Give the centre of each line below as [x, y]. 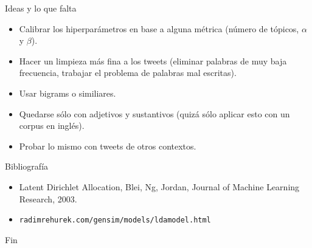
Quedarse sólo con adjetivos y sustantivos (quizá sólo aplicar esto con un [154, 113]
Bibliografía [27, 166]
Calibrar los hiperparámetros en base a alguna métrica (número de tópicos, [159, 28]
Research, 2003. [48, 198]
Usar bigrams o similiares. [68, 93]
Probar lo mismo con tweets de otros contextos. [108, 146]
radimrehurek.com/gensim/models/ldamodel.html [115, 220]
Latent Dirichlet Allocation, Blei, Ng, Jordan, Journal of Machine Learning [159, 186]
